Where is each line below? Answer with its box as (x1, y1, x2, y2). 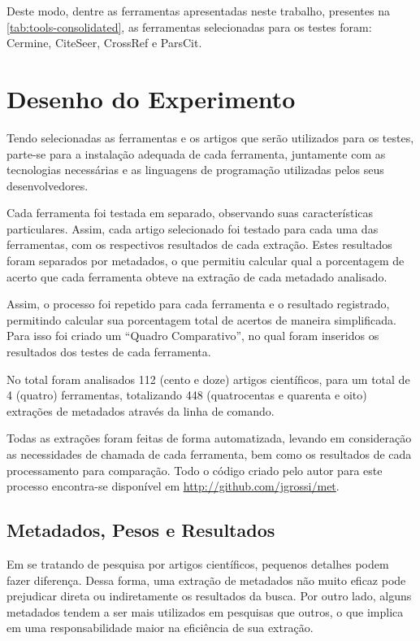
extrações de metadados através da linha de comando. (6, 402, 275, 419)
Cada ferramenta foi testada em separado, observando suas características (6, 204, 374, 221)
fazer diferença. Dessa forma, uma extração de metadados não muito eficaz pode (6, 571, 406, 588)
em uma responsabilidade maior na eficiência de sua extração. (6, 619, 314, 636)
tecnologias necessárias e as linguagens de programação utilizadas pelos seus (6, 161, 384, 178)
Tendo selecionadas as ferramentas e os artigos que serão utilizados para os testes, (6, 129, 414, 146)
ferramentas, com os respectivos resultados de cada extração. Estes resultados (6, 236, 392, 253)
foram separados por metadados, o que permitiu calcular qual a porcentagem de (6, 252, 405, 269)
